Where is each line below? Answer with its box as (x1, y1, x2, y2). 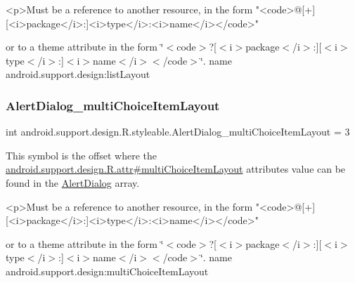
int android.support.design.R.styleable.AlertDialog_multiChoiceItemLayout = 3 (6, 124, 350, 139)
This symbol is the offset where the (6, 147, 157, 162)
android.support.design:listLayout (6, 67, 150, 81)
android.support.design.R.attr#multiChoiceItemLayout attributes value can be (6, 162, 346, 176)
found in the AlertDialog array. (6, 175, 140, 190)
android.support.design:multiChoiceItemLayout (6, 263, 209, 278)
